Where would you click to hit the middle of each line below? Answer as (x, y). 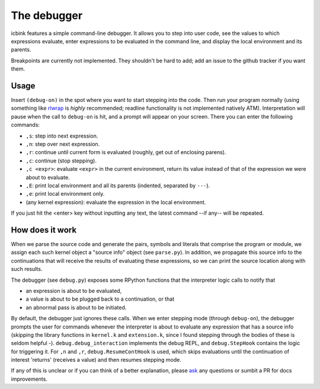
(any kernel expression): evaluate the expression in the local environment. (116, 202)
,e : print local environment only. (65, 194)
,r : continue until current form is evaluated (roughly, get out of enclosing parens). (126, 152)
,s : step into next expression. (62, 136)
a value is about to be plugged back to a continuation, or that (100, 299)
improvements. (29, 379)
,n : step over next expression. (63, 144)
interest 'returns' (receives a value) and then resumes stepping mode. (96, 360)
